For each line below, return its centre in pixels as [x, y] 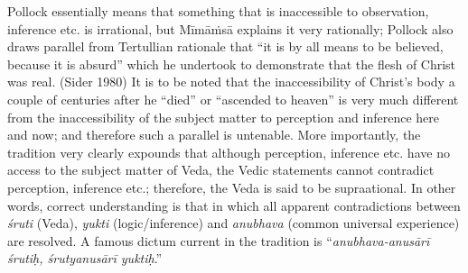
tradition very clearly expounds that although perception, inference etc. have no [229, 152]
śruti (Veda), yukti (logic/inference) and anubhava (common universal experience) [234, 223]
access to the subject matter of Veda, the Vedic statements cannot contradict [221, 170]
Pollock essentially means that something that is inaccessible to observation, [218, 11]
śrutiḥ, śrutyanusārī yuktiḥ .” [85, 258]
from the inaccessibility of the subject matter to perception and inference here [223, 117]
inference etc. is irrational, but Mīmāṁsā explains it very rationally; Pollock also [230, 28]
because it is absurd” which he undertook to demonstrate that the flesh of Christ [232, 64]
